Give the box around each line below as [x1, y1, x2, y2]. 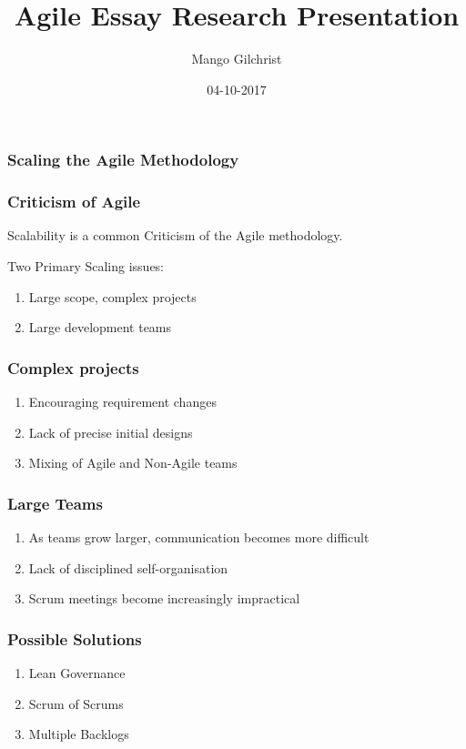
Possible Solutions [7, 627, 142, 650]
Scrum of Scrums [28, 693, 124, 713]
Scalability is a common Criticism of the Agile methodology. [7, 226, 343, 245]
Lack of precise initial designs [28, 422, 193, 441]
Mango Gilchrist [191, 49, 282, 68]
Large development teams [28, 318, 172, 337]
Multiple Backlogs [28, 724, 129, 744]
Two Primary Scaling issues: [7, 257, 165, 276]
